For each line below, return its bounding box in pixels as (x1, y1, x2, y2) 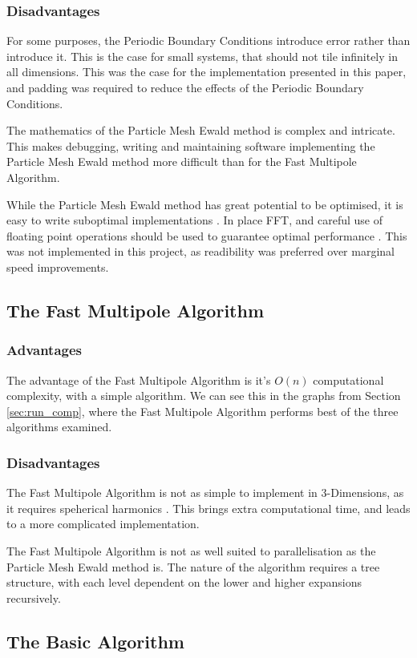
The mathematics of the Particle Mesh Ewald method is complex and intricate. (6, 122, 395, 139)
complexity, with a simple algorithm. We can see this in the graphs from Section (6, 387, 401, 404)
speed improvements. (6, 258, 109, 275)
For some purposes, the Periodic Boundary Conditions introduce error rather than (6, 32, 411, 49)
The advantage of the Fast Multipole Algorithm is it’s (6, 371, 271, 388)
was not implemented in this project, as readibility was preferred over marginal (6, 243, 395, 260)
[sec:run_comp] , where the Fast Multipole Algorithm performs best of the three (6, 402, 399, 419)
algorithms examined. (6, 418, 112, 435)
